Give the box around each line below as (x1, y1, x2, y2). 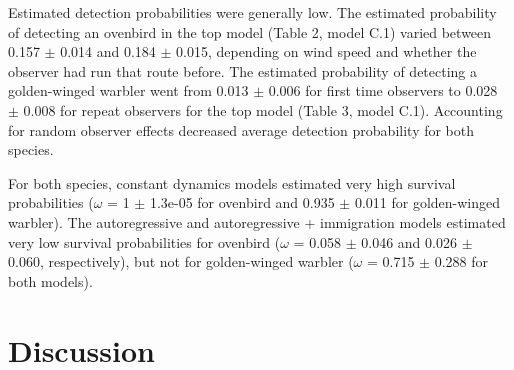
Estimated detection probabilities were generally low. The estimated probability (8, 2, 497, 22)
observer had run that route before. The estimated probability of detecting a (8, 60, 478, 81)
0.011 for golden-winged (354, 192, 501, 213)
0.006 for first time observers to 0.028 (268, 80, 498, 101)
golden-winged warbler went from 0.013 (8, 80, 249, 101)
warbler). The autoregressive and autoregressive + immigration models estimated (8, 211, 506, 232)
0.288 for (434, 251, 488, 272)
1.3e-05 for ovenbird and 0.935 (149, 192, 335, 213)
